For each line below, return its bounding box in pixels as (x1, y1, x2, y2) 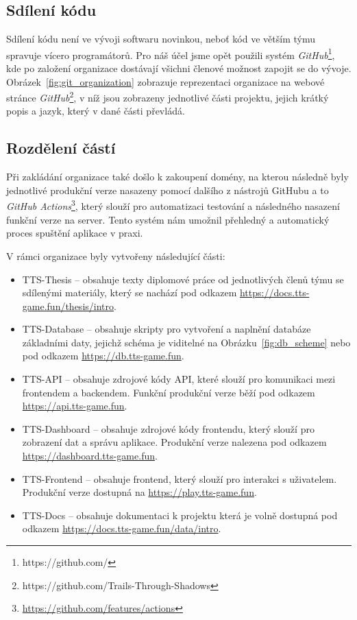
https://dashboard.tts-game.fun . (22, 449, 158, 463)
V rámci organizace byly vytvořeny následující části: (6, 248, 225, 263)
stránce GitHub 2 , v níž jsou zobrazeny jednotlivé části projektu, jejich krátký (6, 88, 329, 104)
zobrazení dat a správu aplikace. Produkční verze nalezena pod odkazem (22, 435, 327, 449)
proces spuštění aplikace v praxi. (6, 226, 143, 240)
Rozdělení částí (6, 137, 116, 158)
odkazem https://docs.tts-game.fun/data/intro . (22, 521, 221, 536)
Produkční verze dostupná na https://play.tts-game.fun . (22, 485, 257, 499)
